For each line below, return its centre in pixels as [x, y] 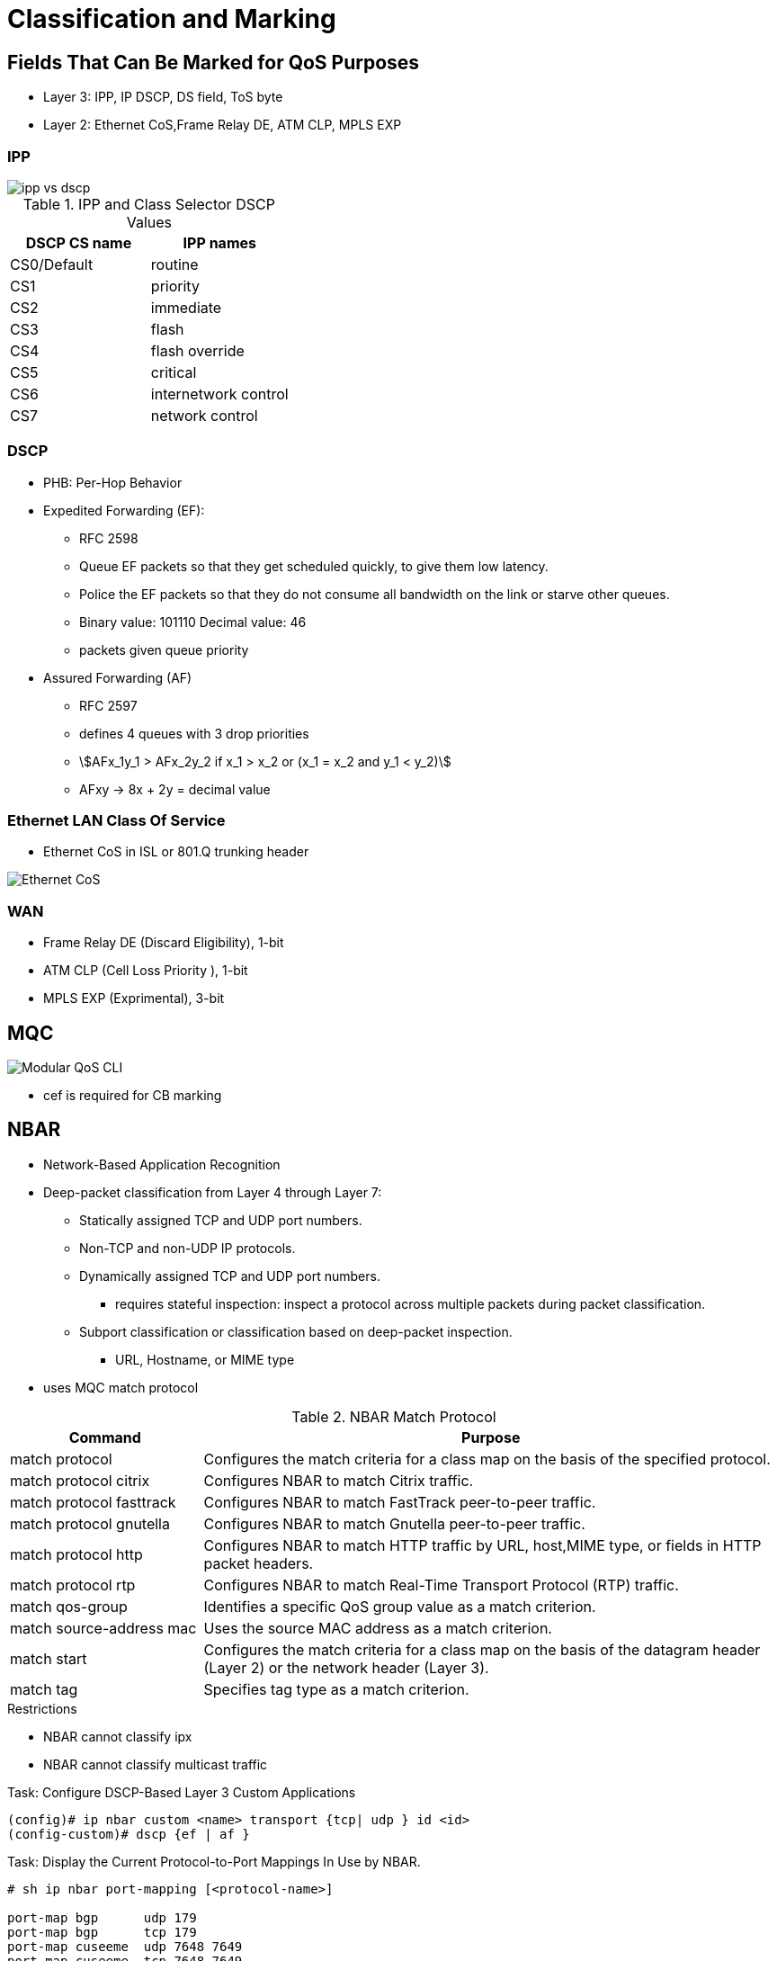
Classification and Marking [172, 19]
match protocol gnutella [90, 1523]
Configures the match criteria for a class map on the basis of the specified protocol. [487, 1459]
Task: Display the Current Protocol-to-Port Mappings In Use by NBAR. [214, 1861]
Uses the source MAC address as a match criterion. [378, 1628]
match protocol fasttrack [93, 1502]
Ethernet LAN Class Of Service [116, 821]
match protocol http [76, 1554]
